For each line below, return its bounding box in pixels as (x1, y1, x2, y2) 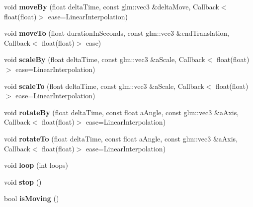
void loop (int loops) (4, 160, 68, 170)
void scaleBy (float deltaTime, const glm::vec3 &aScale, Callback (4, 54, 205, 65)
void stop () (4, 176, 42, 187)
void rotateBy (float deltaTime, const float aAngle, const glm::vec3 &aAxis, (4, 107, 239, 117)
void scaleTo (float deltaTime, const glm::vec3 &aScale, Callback (4, 80, 204, 91)
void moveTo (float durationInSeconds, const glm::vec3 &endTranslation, (4, 28, 229, 38)
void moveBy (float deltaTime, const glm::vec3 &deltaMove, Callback (4, 1, 219, 11)
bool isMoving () (4, 193, 59, 204)
